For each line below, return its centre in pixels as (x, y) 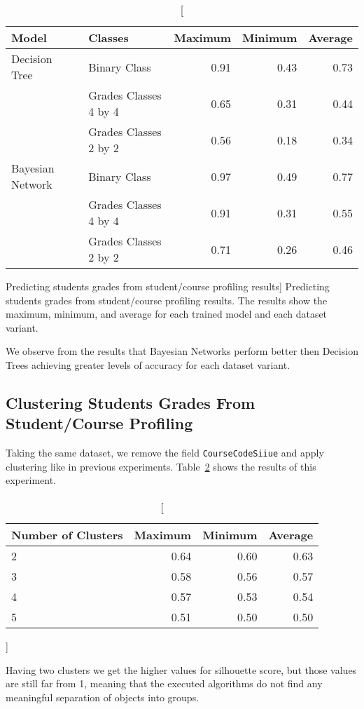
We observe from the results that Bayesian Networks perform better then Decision (182, 351)
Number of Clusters (67, 535)
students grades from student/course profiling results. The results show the (167, 300)
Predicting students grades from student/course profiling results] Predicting (168, 286)
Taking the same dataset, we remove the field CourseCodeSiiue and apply (165, 453)
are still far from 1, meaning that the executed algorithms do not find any (164, 683)
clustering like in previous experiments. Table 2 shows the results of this (161, 466)
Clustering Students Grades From (131, 402)
